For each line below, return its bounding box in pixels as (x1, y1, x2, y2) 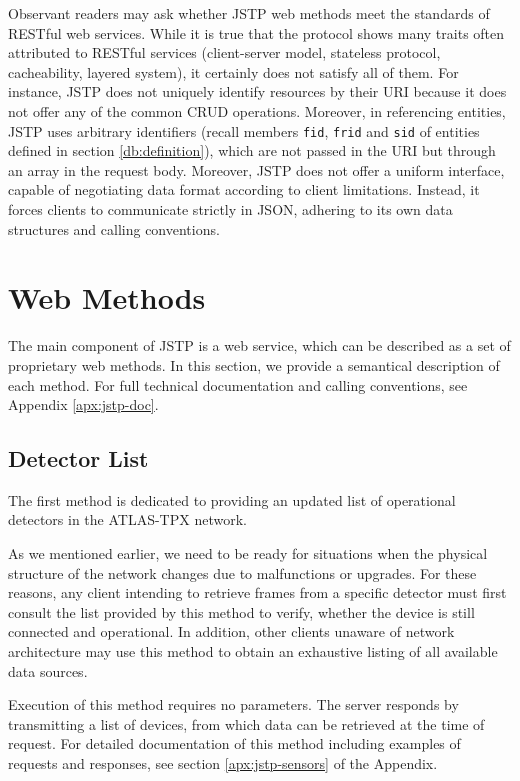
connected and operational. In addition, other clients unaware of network (8, 621, 455, 642)
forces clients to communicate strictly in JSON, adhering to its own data (8, 199, 453, 219)
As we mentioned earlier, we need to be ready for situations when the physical (8, 543, 488, 564)
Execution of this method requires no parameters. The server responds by (8, 694, 459, 715)
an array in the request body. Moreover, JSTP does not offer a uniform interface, (8, 159, 505, 180)
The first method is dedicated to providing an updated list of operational (8, 489, 456, 510)
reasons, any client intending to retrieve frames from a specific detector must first (8, 582, 507, 603)
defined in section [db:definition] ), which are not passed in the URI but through (8, 140, 496, 161)
